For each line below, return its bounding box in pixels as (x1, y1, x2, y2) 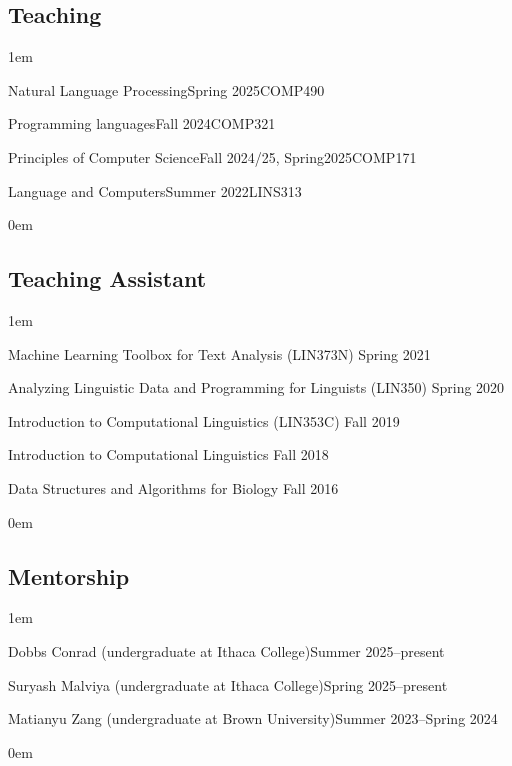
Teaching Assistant (8, 263, 207, 294)
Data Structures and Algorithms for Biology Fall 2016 (8, 477, 339, 498)
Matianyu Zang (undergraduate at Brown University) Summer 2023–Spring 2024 (8, 708, 498, 729)
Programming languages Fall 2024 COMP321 (8, 113, 276, 134)
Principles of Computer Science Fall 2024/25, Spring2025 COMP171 (8, 146, 417, 167)
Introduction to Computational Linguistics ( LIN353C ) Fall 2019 (8, 410, 400, 431)
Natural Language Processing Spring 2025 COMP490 (8, 79, 325, 100)
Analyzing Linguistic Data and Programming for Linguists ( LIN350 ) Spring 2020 (8, 377, 505, 398)
